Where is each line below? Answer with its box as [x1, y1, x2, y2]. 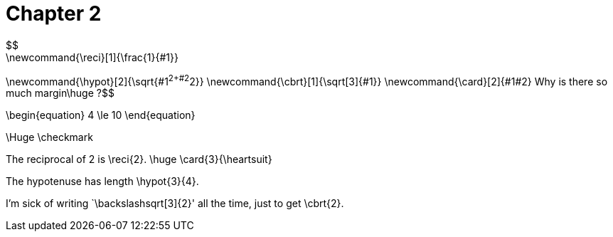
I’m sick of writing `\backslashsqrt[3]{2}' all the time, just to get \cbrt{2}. [6, 197, 344, 210]
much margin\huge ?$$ [6, 87, 114, 100]
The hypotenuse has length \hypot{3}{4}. [6, 175, 199, 188]
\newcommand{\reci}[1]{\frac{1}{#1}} [6, 51, 178, 63]
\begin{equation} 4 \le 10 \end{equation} [6, 109, 196, 122]
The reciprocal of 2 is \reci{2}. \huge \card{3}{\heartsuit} [6, 153, 272, 166]
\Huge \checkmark [6, 131, 93, 144]
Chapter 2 [6, 1, 102, 26]
